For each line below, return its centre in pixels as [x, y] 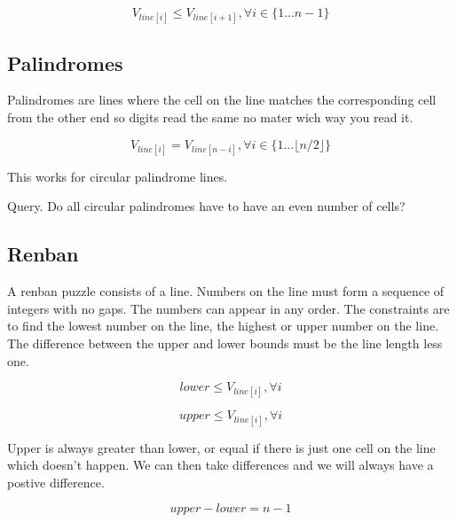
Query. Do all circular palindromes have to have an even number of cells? [206, 206]
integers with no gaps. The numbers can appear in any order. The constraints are [228, 308]
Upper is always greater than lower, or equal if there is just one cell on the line [221, 447]
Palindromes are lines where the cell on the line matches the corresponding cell [222, 100]
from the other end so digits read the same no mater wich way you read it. [210, 117]
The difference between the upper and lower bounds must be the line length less [225, 343]
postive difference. [56, 482]
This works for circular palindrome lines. [118, 176]
